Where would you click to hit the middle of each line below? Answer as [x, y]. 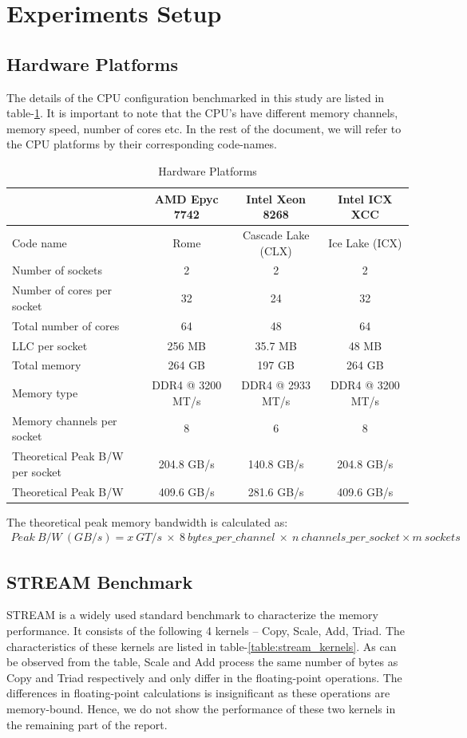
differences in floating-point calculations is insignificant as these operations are [198, 693]
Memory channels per [65, 420]
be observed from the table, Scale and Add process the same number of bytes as [202, 662]
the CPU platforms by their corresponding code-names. [142, 144]
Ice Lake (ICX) [365, 242]
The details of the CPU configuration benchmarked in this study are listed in [196, 97]
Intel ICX [365, 198]
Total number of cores [66, 325]
